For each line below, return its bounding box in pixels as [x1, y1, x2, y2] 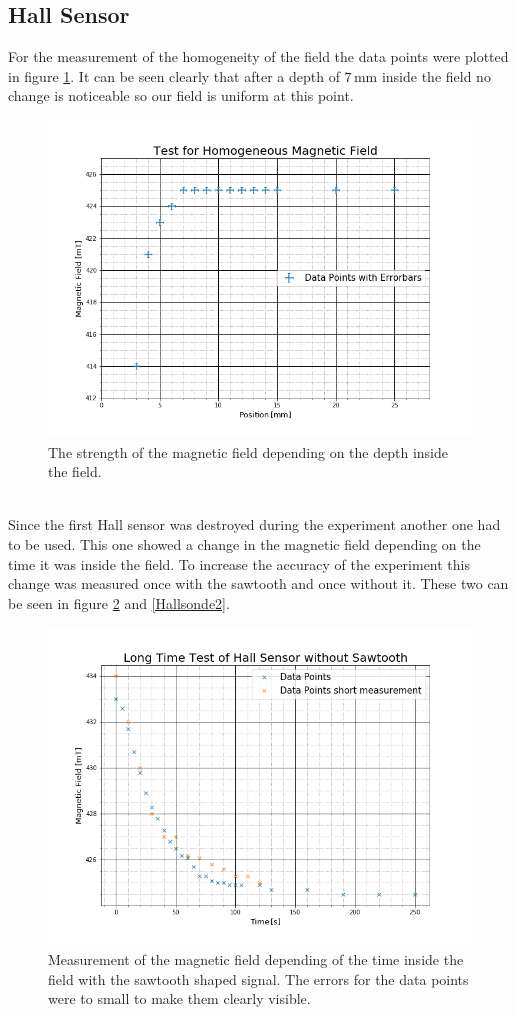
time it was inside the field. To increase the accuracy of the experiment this [8, 553, 470, 574]
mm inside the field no [353, 65, 491, 86]
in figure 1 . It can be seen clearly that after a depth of [8, 65, 340, 86]
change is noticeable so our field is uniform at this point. [8, 85, 354, 106]
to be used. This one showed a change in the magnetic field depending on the [8, 533, 481, 554]
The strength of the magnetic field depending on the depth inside [48, 441, 448, 462]
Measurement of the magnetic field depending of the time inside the [48, 948, 464, 969]
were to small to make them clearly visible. [48, 988, 311, 1009]
